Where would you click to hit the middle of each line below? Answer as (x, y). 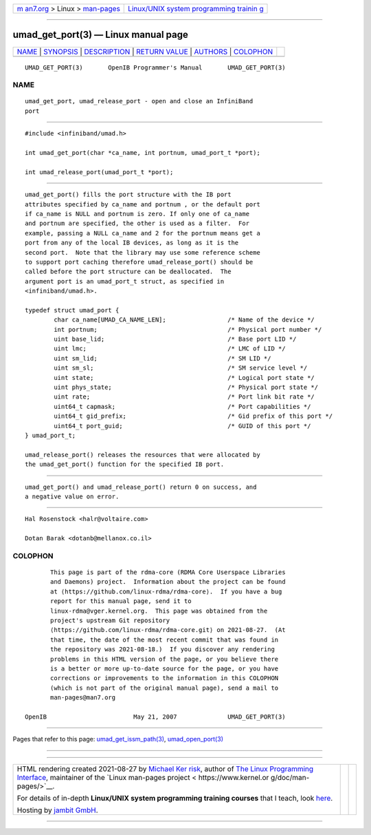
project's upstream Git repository (110, 621)
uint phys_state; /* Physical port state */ (186, 388)
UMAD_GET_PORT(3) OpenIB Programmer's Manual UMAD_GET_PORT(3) (155, 67)
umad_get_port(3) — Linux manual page (100, 35)
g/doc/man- (290, 777)
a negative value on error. (72, 496)
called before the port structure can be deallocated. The (128, 272)
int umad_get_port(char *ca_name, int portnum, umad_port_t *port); (143, 153)
